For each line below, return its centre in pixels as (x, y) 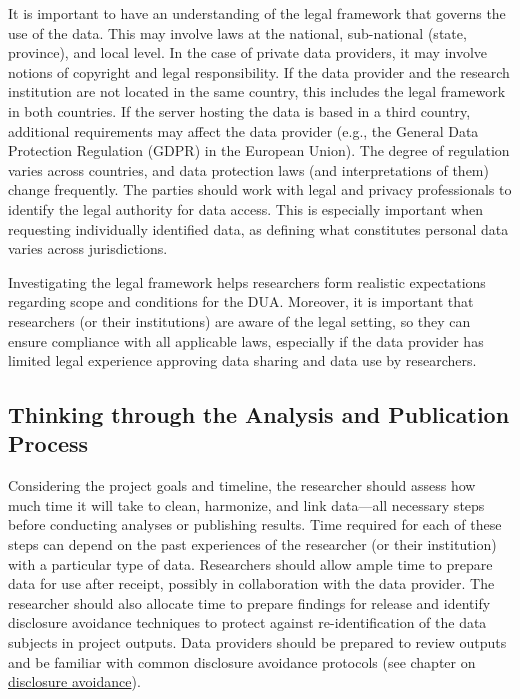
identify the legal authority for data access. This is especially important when (245, 208)
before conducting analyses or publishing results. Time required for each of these (255, 524)
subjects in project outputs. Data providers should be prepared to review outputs (257, 642)
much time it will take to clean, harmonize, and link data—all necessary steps (246, 504)
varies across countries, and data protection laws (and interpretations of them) (248, 169)
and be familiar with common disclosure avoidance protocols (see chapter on (242, 661)
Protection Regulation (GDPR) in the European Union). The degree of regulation (259, 150)
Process (48, 443)
